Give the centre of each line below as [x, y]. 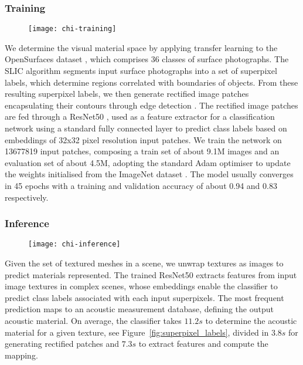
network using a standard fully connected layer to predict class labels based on [146, 128]
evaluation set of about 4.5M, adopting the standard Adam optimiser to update [148, 162]
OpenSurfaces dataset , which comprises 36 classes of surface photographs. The [147, 59]
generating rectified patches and [62, 344]
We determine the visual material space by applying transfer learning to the [141, 47]
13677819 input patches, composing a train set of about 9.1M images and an [142, 151]
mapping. [21, 355]
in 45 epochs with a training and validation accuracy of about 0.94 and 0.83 [141, 185]
